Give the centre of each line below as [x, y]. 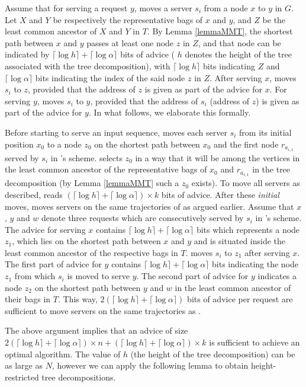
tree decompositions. [79, 377]
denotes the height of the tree [238, 54]
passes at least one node [130, 42]
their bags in [28, 299]
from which [35, 276]
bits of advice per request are [240, 299]
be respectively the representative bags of [128, 19]
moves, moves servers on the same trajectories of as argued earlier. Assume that [149, 206]
